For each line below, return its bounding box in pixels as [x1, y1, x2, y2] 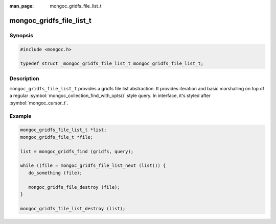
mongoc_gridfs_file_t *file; [20, 134, 94, 140]
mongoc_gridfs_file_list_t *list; [20, 127, 107, 133]
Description [9, 74, 39, 82]
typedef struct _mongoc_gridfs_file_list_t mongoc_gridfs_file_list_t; [20, 61, 204, 66]
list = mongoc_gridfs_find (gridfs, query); [20, 148, 134, 154]
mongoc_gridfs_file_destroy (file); [28, 184, 120, 190]
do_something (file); [28, 170, 83, 176]
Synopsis [9, 32, 33, 39]
